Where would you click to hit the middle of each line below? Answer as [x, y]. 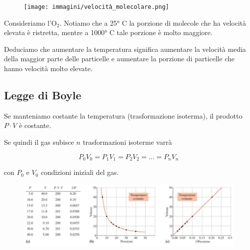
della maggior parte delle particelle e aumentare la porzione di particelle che [119, 59]
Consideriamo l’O [30, 22]
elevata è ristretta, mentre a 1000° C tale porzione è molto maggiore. [108, 32]
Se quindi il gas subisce [39, 142]
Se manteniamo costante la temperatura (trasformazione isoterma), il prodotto [123, 115]
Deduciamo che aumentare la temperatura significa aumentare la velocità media [125, 49]
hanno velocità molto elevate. [48, 68]
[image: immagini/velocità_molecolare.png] [97, 7]
